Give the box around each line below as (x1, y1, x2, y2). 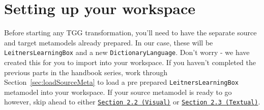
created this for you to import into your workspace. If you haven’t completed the (4, 57, 256, 67)
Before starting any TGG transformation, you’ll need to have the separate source (4, 27, 257, 38)
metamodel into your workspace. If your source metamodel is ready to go (4, 86, 232, 97)
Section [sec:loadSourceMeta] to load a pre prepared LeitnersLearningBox (4, 77, 239, 87)
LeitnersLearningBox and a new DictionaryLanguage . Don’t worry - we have (4, 47, 250, 58)
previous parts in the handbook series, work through (4, 67, 167, 77)
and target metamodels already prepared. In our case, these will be (4, 37, 213, 47)
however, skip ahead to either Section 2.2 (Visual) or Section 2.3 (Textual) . (4, 96, 260, 107)
